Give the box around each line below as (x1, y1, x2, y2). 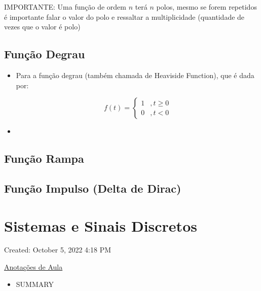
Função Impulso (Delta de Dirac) (4, 180, 181, 196)
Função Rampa (4, 151, 84, 166)
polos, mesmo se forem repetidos (156, 2, 257, 12)
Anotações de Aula (4, 262, 63, 272)
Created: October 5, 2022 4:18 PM (4, 244, 111, 255)
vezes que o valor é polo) (4, 21, 81, 32)
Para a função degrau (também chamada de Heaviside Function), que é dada (16, 69, 254, 80)
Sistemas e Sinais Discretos (4, 215, 197, 236)
